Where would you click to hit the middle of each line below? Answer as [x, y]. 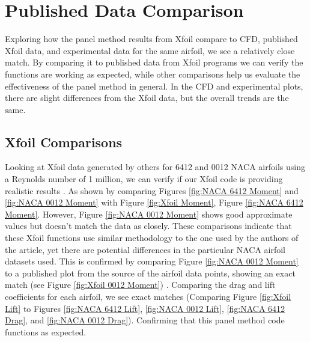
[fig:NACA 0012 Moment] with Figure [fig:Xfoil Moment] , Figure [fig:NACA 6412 [154, 202]
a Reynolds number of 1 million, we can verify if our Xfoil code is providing [144, 179]
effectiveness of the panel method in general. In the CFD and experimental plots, [154, 86]
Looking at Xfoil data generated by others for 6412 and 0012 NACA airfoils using [155, 167]
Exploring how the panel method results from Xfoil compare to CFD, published [151, 39]
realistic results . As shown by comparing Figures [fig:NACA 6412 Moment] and [152, 190]
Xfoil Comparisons [64, 142]
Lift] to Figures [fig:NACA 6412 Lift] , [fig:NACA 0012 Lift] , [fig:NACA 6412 [145, 308]
